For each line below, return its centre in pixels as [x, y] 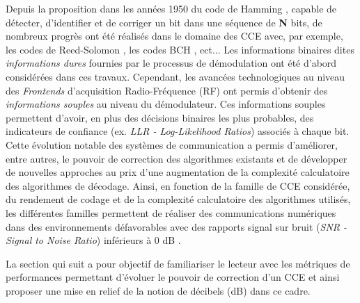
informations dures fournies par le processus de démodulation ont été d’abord [171, 63]
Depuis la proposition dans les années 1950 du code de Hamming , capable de [171, 8]
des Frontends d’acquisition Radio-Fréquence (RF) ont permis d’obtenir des [167, 90]
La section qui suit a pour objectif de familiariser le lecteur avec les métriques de [178, 263]
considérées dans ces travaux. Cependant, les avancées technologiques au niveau [175, 76]
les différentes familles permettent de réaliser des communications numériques [171, 212]
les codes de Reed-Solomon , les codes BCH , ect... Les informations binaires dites [180, 49]
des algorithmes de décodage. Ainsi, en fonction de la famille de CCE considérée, [178, 185]
